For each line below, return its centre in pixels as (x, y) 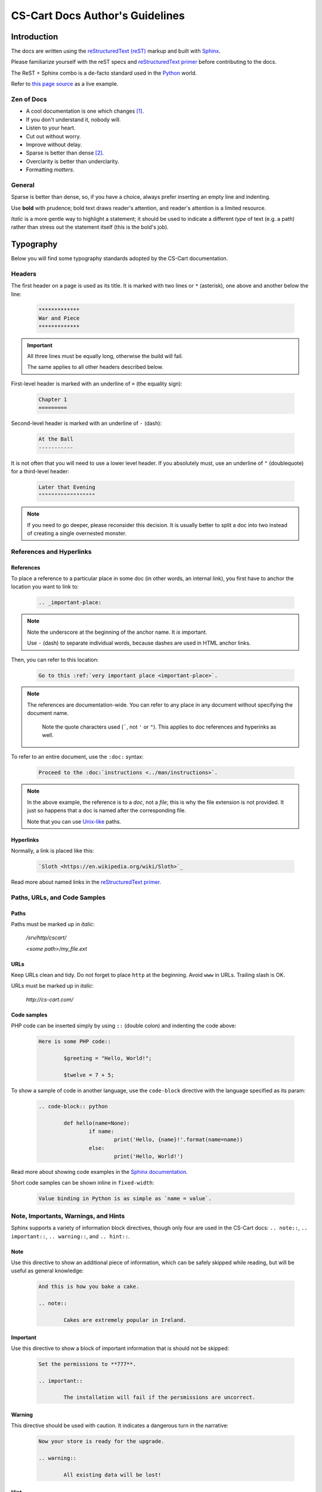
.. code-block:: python (73, 1106)
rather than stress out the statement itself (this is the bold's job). (90, 227)
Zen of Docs (29, 99)
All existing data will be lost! (112, 1475)
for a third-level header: (40, 471)
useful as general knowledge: (47, 1271)
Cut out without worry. (53, 136)
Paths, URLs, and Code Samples (58, 897)
